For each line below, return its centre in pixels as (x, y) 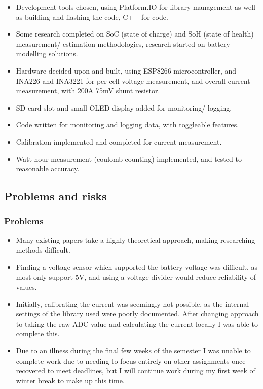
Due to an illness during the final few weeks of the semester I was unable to (133, 351)
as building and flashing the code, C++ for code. (92, 16)
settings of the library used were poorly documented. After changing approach (137, 314)
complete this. (38, 333)
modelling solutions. (47, 54)
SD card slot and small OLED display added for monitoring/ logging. (124, 107)
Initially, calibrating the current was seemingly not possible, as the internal (133, 304)
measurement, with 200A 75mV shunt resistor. (88, 91)
